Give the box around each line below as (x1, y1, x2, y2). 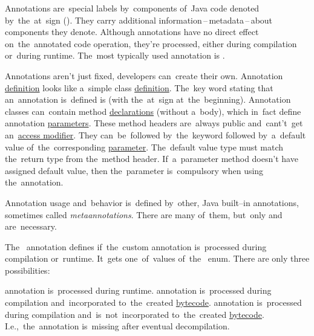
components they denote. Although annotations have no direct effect (5, 25, 259, 38)
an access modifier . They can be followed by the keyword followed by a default (5, 128, 306, 141)
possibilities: (5, 263, 50, 276)
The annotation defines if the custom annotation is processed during (5, 240, 267, 253)
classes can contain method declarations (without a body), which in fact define (5, 105, 301, 117)
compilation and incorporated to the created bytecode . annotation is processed (5, 296, 302, 309)
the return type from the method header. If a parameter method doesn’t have (5, 152, 298, 165)
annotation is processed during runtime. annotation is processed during (5, 284, 272, 297)
